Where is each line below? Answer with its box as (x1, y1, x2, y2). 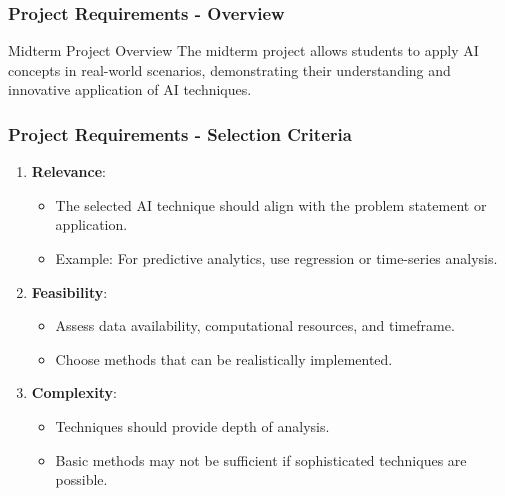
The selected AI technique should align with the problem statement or (55, 194, 487, 215)
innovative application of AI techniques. (8, 79, 252, 100)
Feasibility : (31, 281, 108, 302)
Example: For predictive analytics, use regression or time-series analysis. (55, 248, 498, 268)
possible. (55, 469, 108, 490)
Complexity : (31, 382, 117, 403)
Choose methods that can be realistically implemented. (55, 348, 393, 369)
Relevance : (31, 161, 106, 182)
